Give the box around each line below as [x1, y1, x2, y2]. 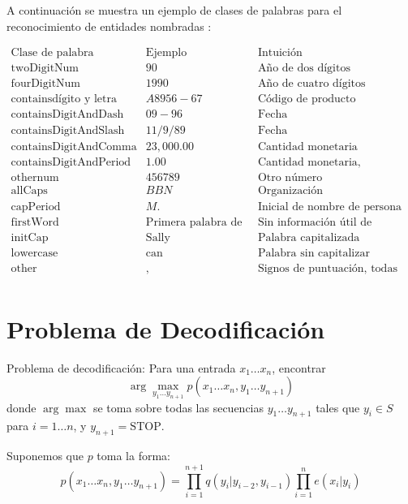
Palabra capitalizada [257, 231, 360, 243]
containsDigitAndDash [11, 109, 124, 121]
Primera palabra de [145, 216, 243, 228]
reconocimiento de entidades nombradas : [6, 17, 212, 34]
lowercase [11, 247, 58, 259]
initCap [11, 231, 49, 243]
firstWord [11, 216, 59, 228]
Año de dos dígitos [257, 62, 350, 75]
